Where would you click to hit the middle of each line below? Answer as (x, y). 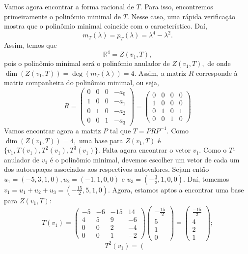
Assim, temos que (30, 45)
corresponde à (217, 73)
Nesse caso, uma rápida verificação (183, 16)
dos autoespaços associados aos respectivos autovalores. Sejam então (107, 169)
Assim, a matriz (163, 73)
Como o (215, 150)
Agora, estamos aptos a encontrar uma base (178, 189)
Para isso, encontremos (179, 6)
